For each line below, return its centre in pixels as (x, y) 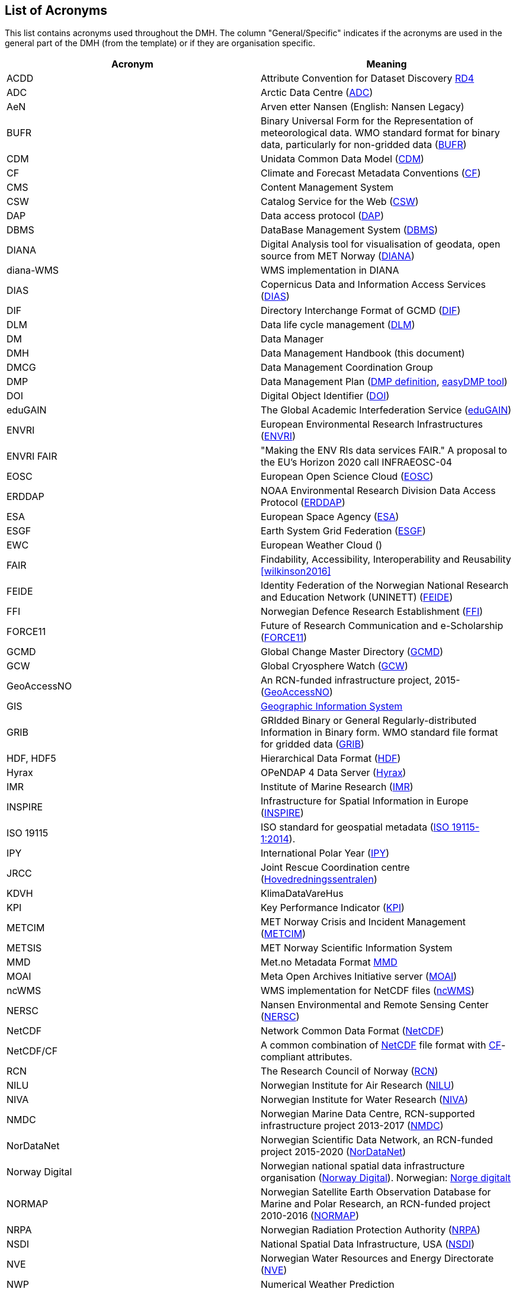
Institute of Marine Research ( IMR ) (337, 787)
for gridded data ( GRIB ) (313, 744)
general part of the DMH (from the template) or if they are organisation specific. (160, 43)
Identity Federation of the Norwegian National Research (385, 586)
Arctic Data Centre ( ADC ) (317, 93)
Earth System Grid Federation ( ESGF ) (343, 531)
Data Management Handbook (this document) (363, 353)
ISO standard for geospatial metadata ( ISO (355, 827)
